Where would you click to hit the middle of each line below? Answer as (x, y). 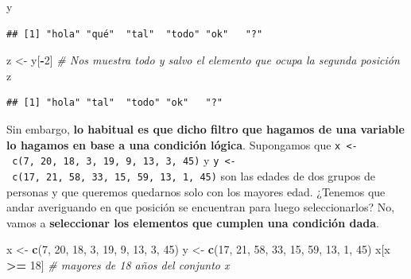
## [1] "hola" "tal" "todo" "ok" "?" (115, 103)
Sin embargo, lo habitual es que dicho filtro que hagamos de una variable (205, 128)
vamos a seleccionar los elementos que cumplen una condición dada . (193, 222)
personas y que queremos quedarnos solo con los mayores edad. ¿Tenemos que (196, 191)
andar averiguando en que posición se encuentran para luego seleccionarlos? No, (201, 207)
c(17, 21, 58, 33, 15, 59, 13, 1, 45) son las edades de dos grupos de (194, 175)
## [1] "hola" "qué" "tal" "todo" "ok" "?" (135, 34)
